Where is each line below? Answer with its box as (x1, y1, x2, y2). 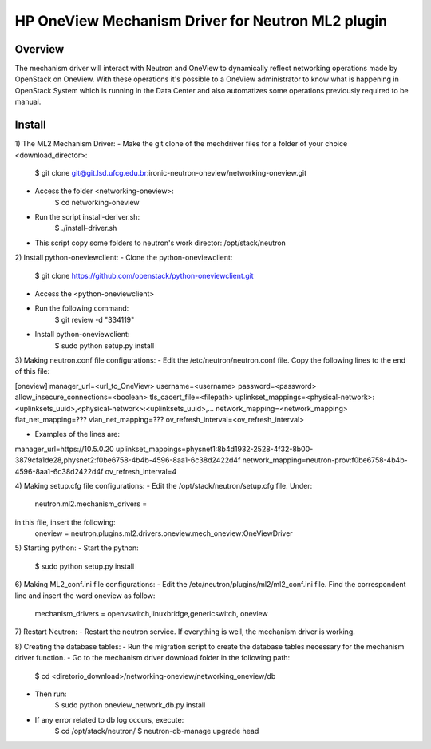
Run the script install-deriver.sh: (34, 212, 140, 222)
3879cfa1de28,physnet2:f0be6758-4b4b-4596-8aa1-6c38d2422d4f (14, 455, 241, 465)
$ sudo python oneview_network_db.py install (54, 700, 206, 710)
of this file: (14, 367, 50, 376)
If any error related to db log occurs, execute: (34, 715, 184, 724)
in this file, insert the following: (14, 517, 116, 527)
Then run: (34, 689, 67, 699)
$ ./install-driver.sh (54, 224, 117, 233)
